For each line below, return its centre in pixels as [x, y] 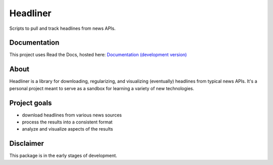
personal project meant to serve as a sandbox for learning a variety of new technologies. [102, 88]
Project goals [31, 103]
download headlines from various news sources [72, 115]
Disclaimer [27, 143]
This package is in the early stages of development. [63, 156]
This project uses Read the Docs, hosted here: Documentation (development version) [98, 55]
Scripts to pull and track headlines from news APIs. [62, 28]
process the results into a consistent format [67, 122]
